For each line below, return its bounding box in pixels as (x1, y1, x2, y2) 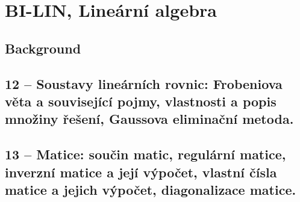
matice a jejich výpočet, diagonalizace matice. (5, 180, 296, 198)
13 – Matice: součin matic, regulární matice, (5, 145, 286, 164)
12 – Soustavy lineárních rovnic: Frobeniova (5, 74, 283, 93)
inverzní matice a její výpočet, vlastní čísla (5, 162, 277, 181)
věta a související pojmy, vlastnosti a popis (5, 91, 277, 110)
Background (5, 38, 81, 57)
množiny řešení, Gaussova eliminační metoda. (5, 109, 294, 128)
